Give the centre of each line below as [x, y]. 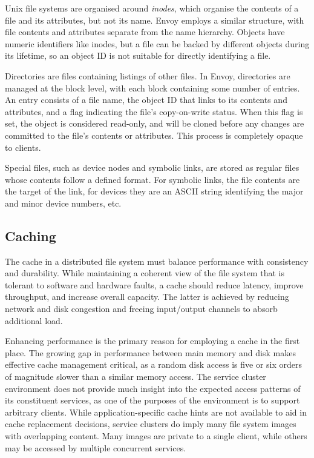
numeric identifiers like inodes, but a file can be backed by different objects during [157, 43]
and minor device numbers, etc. [63, 203]
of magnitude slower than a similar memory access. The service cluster [136, 377]
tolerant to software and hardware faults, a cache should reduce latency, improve [154, 284]
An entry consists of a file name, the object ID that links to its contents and [146, 100]
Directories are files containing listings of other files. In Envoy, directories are [148, 75]
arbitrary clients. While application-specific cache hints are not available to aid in [156, 412]
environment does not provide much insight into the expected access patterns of [153, 388]
